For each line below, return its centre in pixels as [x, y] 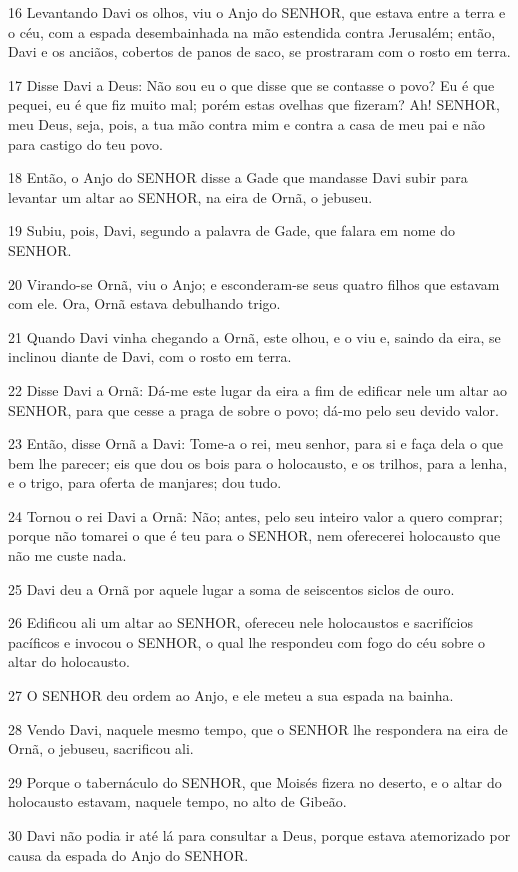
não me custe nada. [67, 555]
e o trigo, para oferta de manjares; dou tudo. [145, 482]
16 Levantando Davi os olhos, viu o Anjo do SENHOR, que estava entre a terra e [257, 12]
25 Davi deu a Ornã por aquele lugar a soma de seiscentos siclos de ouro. [231, 588]
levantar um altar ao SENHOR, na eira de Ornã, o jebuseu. [190, 196]
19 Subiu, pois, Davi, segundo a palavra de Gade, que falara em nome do [231, 230]
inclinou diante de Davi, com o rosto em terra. [150, 356]
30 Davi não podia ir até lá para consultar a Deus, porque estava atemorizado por [259, 835]
